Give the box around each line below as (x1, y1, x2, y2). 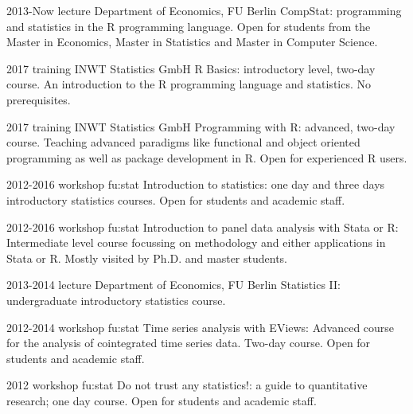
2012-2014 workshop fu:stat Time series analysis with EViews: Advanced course (6, 318, 395, 335)
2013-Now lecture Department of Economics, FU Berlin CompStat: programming (6, 2, 402, 18)
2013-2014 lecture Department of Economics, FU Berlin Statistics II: (6, 276, 341, 293)
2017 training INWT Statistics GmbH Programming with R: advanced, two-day (6, 118, 395, 135)
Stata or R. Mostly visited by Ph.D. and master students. (6, 249, 288, 266)
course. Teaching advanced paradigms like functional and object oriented (6, 134, 360, 150)
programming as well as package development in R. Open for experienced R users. (6, 149, 407, 166)
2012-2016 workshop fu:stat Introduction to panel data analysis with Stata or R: (6, 218, 399, 235)
